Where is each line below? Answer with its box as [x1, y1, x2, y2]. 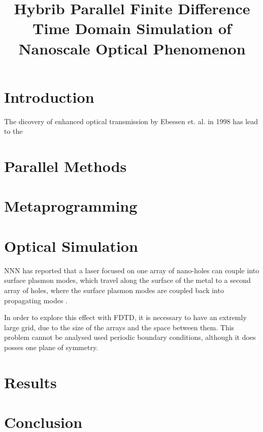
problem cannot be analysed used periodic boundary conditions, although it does [4, 332, 256, 342]
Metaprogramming [4, 195, 138, 216]
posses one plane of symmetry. [4, 341, 98, 352]
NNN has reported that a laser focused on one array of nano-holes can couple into [4, 265, 259, 275]
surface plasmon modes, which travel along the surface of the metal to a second [4, 275, 251, 285]
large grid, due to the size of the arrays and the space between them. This [4, 322, 235, 332]
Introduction [4, 86, 94, 107]
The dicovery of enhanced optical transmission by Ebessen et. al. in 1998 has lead [4, 116, 258, 126]
